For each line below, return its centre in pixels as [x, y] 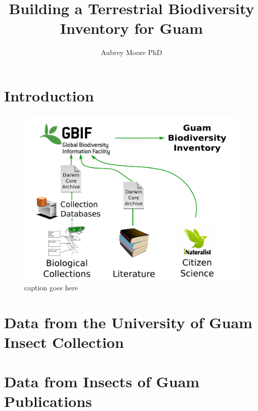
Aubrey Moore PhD [132, 52]
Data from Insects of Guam [102, 381]
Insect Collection [64, 342]
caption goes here [51, 287]
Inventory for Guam [132, 28]
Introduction [49, 95]
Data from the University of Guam [128, 322]
